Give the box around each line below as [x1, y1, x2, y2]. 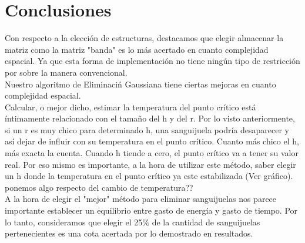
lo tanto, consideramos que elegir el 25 [5, 215, 143, 228]
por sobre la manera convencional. [5, 66, 128, 78]
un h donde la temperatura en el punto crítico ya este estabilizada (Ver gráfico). [5, 170, 293, 182]
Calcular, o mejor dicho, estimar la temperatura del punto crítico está [5, 100, 256, 113]
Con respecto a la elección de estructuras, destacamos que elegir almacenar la [5, 32, 284, 44]
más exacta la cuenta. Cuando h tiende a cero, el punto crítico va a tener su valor [5, 147, 299, 159]
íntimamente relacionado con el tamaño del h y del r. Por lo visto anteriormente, [5, 112, 295, 124]
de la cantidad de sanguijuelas [152, 215, 260, 228]
